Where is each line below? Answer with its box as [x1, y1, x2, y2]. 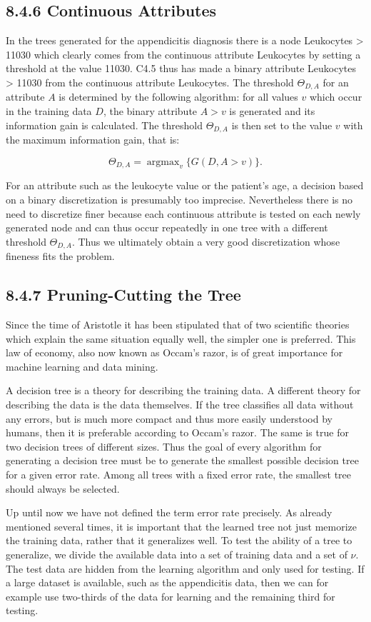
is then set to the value [231, 117, 332, 132]
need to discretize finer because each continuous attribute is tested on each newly [6, 206, 361, 221]
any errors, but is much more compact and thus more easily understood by [6, 411, 332, 426]
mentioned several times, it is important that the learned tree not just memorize [6, 518, 357, 533]
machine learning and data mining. [6, 358, 158, 373]
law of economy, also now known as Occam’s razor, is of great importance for [6, 345, 343, 360]
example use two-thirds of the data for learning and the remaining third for [6, 588, 335, 603]
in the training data [6, 104, 92, 119]
